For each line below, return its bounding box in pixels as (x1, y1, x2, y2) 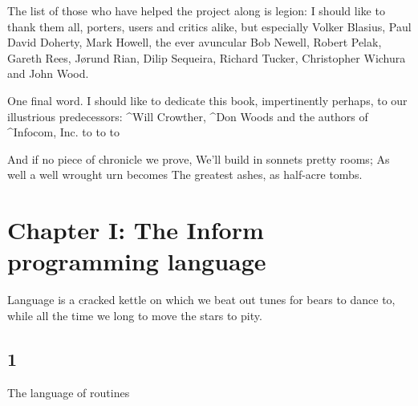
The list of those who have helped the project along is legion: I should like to (7, 2, 385, 18)
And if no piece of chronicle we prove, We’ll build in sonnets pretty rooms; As (7, 150, 390, 167)
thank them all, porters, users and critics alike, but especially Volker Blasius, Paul (7, 18, 412, 35)
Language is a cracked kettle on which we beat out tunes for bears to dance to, (7, 291, 396, 308)
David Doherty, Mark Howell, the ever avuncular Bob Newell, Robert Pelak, (7, 34, 382, 51)
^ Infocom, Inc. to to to (7, 124, 120, 140)
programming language (7, 245, 266, 278)
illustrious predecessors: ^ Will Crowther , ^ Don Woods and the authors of (7, 108, 368, 124)
